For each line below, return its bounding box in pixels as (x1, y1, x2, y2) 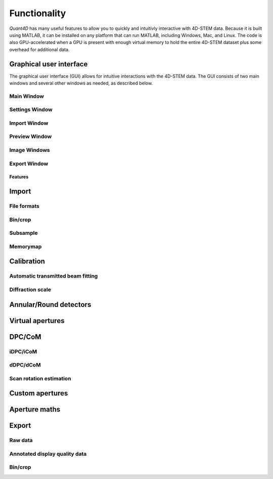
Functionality (9, 8, 66, 19)
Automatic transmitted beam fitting (9, 272, 98, 280)
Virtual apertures (9, 316, 65, 325)
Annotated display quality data (9, 450, 87, 457)
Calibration (9, 257, 45, 266)
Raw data (9, 437, 33, 444)
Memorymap (9, 243, 42, 250)
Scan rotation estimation (9, 375, 71, 382)
